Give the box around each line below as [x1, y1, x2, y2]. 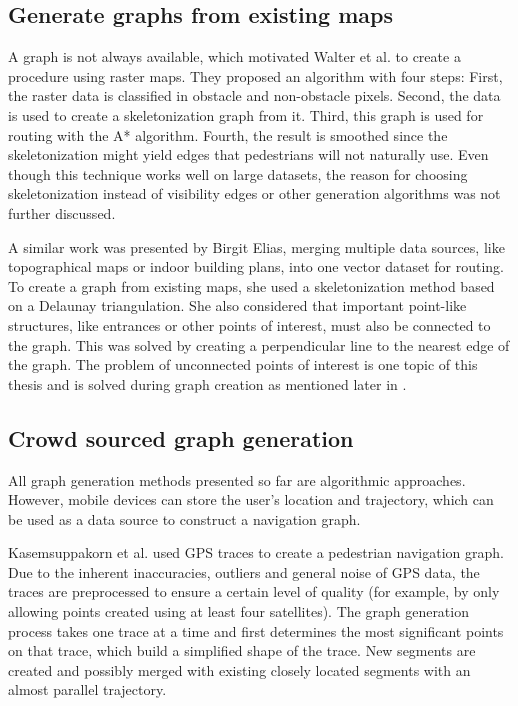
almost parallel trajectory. [8, 679, 167, 700]
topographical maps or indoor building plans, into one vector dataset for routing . [8, 256, 505, 277]
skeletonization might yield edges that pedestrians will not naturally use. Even [8, 144, 489, 165]
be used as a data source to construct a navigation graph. [8, 508, 361, 529]
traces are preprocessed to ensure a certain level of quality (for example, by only [8, 581, 500, 602]
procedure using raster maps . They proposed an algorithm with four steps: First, [8, 65, 503, 86]
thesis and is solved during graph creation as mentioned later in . [8, 373, 407, 394]
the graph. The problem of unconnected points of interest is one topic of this [8, 354, 478, 375]
